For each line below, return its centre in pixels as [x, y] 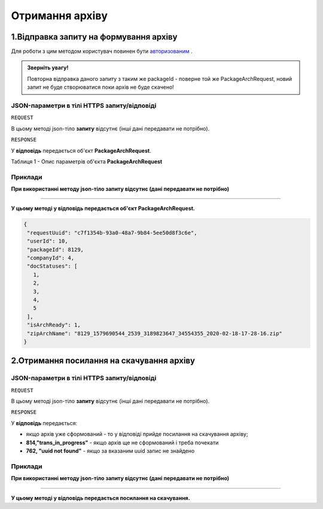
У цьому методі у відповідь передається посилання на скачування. [101, 498]
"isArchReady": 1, [54, 325]
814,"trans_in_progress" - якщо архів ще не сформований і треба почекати [122, 443]
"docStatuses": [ [52, 266]
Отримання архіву [59, 16]
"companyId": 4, [51, 258]
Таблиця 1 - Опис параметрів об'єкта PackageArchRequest [87, 161]
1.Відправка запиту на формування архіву [94, 37]
